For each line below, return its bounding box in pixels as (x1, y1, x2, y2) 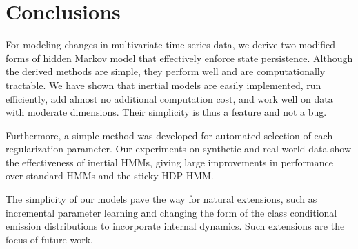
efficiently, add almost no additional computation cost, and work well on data (6, 91, 333, 106)
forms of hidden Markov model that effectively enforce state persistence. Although (6, 50, 353, 65)
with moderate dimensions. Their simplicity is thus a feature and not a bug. (6, 105, 327, 119)
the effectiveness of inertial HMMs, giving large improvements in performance (6, 155, 333, 169)
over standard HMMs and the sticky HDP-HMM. (6, 168, 214, 183)
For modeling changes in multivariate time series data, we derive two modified (6, 37, 336, 52)
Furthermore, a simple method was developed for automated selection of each (6, 128, 333, 142)
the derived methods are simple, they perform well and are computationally (6, 64, 326, 79)
